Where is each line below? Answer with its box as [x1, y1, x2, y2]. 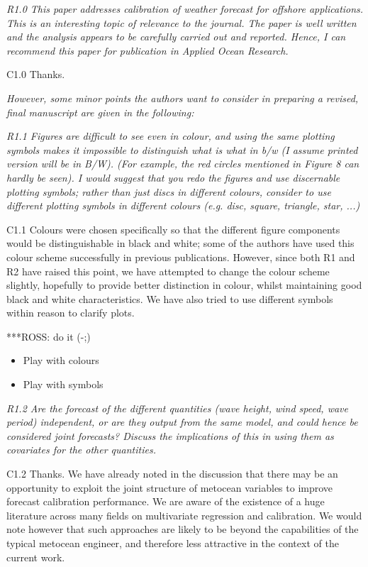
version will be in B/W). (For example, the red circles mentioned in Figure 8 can [6, 156, 359, 171]
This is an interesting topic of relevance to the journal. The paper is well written [6, 15, 357, 30]
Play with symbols [23, 377, 104, 392]
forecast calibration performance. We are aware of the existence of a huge [6, 494, 325, 509]
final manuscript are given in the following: [6, 104, 194, 119]
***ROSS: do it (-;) [6, 329, 91, 343]
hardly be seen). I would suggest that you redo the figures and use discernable [6, 170, 340, 185]
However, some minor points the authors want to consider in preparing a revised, [6, 90, 359, 105]
